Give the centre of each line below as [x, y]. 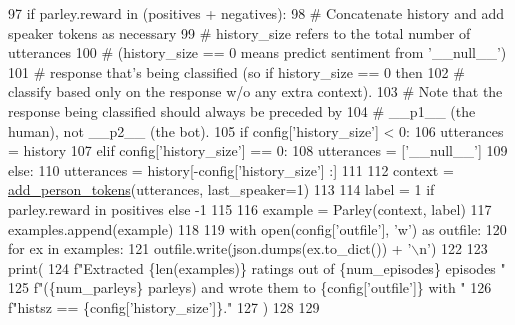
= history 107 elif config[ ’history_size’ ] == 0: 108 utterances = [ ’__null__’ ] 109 [258, 150]
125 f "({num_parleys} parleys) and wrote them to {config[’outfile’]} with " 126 [250, 287]
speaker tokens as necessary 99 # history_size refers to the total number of [239, 32]
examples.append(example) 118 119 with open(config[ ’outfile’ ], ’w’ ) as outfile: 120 [257, 228]
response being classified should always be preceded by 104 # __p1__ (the [242, 110]
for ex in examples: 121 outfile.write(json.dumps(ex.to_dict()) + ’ [210, 248]
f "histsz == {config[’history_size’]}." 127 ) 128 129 [164, 306]
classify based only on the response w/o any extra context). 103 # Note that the [255, 91]
